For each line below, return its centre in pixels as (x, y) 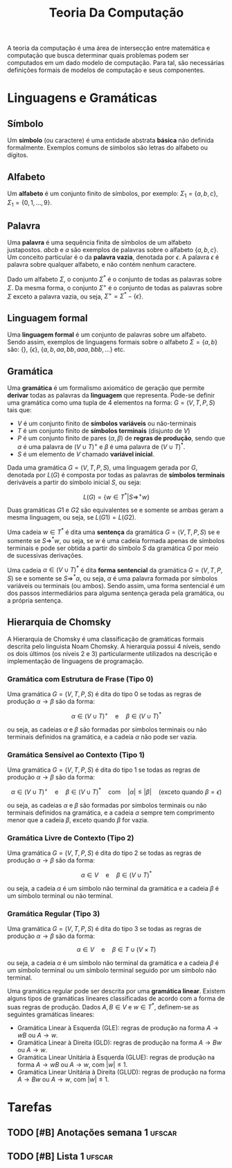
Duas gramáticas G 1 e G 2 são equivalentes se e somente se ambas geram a (115, 510)
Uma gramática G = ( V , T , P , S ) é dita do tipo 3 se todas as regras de (105, 928)
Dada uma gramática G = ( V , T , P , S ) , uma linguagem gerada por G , (102, 467)
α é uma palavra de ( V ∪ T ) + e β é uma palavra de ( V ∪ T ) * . (101, 446)
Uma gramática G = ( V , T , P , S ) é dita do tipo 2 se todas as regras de (105, 853)
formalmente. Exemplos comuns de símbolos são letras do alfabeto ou (107, 148)
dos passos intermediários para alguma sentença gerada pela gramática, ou (116, 593)
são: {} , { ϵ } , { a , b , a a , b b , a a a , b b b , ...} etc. (66, 349)
